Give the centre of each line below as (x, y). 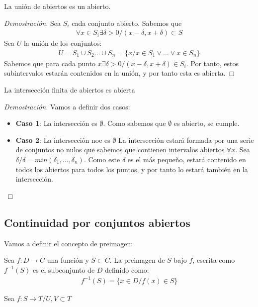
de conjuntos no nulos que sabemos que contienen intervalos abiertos (120, 150)
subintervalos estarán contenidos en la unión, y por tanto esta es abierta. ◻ (120, 73)
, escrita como (214, 260)
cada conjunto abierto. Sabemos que (127, 23)
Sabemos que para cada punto (50, 63)
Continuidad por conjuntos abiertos (97, 222)
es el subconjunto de (64, 269)
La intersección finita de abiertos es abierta (70, 90)
